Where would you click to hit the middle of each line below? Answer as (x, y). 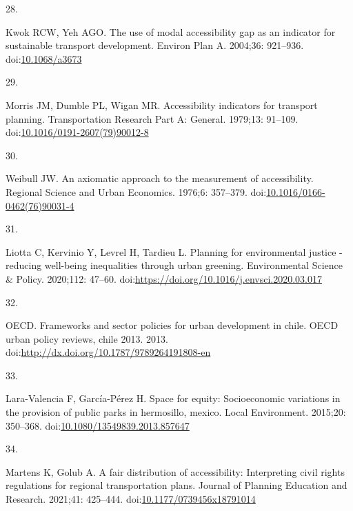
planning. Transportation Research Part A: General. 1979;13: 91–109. (152, 118)
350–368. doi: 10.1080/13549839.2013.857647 (98, 425)
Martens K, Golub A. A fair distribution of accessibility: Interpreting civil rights (175, 471)
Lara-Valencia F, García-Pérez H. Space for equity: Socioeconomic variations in (173, 398)
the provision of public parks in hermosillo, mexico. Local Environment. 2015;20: (176, 412)
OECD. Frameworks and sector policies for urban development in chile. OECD (172, 325)
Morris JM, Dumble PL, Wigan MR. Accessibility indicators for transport (162, 104)
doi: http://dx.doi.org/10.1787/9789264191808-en (108, 352)
